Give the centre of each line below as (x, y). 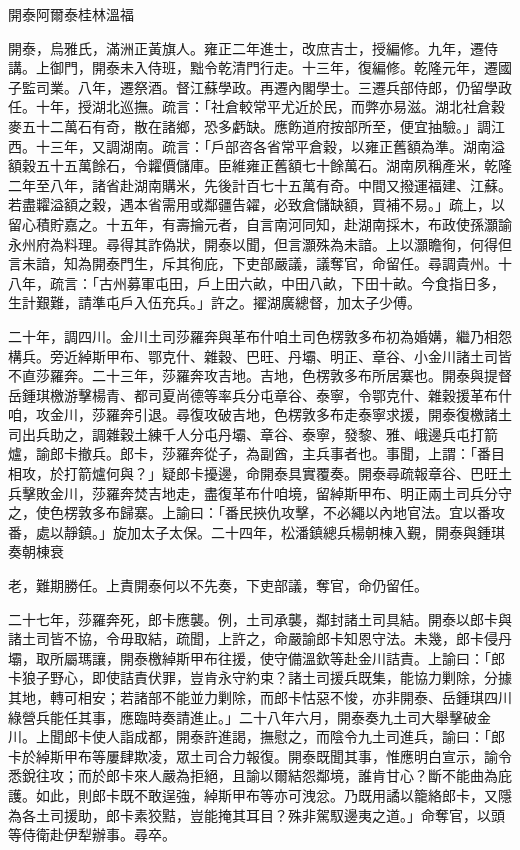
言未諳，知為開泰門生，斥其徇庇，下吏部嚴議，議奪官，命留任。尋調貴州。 (253, 263)
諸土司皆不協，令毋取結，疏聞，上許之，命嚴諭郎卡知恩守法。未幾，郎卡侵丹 (260, 638)
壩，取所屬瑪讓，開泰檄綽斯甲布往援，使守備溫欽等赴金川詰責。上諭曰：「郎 (256, 657)
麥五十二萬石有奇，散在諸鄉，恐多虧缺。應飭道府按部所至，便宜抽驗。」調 (249, 125)
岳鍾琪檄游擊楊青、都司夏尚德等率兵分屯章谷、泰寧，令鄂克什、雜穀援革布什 (260, 394)
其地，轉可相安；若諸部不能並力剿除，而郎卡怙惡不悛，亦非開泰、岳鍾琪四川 (260, 697)
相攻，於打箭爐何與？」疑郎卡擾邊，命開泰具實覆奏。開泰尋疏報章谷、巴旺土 (260, 473)
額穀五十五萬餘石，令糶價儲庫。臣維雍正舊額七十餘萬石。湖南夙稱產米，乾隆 (260, 165)
